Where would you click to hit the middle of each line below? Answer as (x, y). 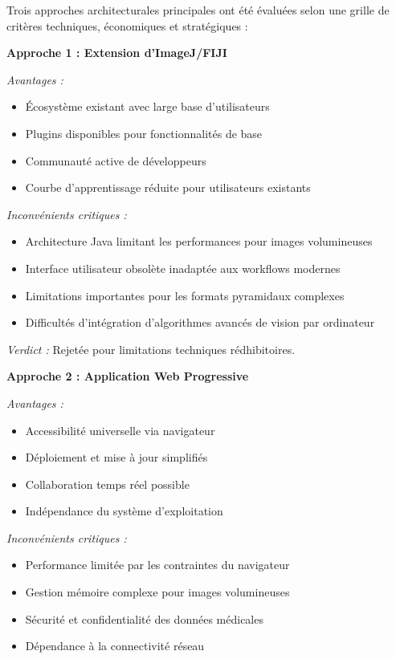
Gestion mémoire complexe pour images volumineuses (157, 592)
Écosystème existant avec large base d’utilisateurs (147, 106)
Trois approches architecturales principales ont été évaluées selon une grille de (198, 10)
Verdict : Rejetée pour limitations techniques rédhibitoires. (151, 349)
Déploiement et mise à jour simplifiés (116, 457)
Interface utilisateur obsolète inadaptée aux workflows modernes (183, 268)
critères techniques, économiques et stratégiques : (127, 25)
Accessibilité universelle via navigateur (120, 430)
